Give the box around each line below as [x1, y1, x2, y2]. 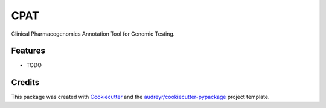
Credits [11, 77, 40, 87]
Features [11, 46, 45, 56]
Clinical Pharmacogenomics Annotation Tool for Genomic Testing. [11, 30, 175, 37]
